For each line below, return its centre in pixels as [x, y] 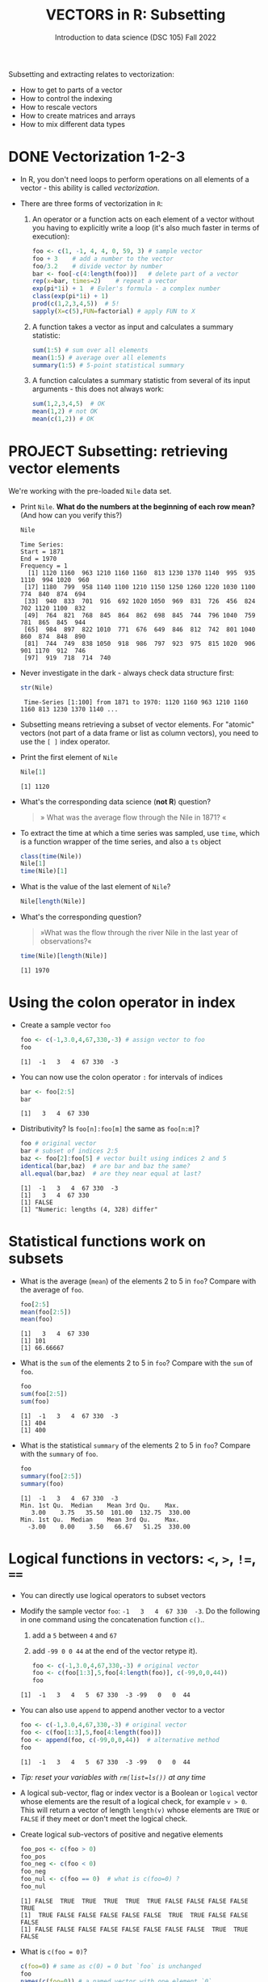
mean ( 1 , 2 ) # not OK [65, 411]
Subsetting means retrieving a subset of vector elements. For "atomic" [137, 724]
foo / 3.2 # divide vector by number [97, 266]
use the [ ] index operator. [65, 741]
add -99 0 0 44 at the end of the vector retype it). [115, 1651]
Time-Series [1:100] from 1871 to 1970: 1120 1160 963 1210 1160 [136, 702]
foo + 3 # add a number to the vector [103, 259]
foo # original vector [58, 1144]
